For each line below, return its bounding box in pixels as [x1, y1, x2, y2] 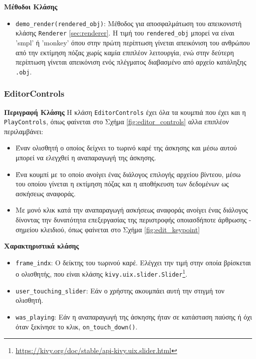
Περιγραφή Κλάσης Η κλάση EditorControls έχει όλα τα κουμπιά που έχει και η [4, 107, 246, 117]
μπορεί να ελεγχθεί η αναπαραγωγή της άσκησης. [15, 152, 156, 163]
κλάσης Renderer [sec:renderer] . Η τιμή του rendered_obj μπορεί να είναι [15, 28, 234, 38]
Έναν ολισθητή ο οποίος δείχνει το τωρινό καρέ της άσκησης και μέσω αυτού [15, 143, 237, 153]
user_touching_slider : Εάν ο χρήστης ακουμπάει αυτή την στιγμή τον [15, 285, 224, 295]
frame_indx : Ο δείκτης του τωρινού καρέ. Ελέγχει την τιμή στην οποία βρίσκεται [15, 257, 251, 267]
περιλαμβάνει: [4, 126, 43, 136]
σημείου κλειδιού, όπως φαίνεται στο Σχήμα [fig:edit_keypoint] [15, 224, 200, 234]
